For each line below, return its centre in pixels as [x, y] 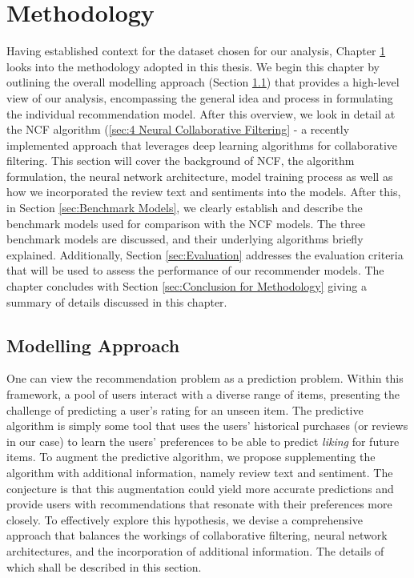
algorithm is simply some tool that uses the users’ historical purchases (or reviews [207, 425]
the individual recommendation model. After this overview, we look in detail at [201, 113]
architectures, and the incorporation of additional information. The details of [195, 550]
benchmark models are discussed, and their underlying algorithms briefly [185, 239]
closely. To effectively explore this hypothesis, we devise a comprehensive [185, 519]
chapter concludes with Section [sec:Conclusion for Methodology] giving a [187, 286]
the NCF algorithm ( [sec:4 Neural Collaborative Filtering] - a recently [178, 129]
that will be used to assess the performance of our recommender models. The [195, 270]
